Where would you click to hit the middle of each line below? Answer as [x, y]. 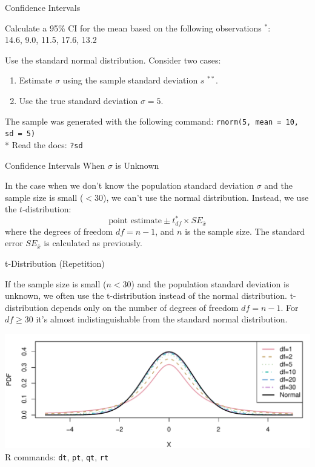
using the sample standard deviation [130, 80]
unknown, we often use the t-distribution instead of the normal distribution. [146, 296]
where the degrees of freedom [59, 231]
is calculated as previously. [93, 243]
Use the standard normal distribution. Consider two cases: [113, 60]
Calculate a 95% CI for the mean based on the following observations [133, 28]
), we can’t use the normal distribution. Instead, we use [206, 197]
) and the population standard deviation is [210, 283]
